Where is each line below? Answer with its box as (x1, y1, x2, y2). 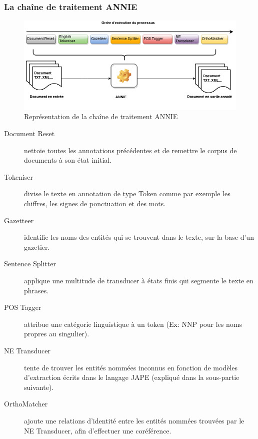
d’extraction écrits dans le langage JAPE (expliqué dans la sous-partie (24, 372, 239, 382)
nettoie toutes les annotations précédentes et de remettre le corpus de (24, 145, 237, 155)
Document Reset (4, 128, 55, 139)
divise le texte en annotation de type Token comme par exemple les (24, 188, 230, 199)
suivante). (24, 381, 54, 392)
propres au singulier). (24, 328, 89, 339)
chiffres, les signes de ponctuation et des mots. (24, 198, 166, 208)
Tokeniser (4, 171, 33, 182)
